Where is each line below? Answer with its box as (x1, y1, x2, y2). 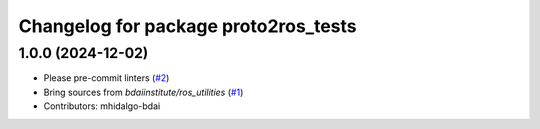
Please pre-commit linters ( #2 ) (43, 72, 170, 84)
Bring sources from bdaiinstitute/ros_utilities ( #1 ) (43, 86, 244, 98)
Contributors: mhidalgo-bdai (43, 100, 161, 112)
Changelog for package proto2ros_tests (18, 15, 357, 37)
